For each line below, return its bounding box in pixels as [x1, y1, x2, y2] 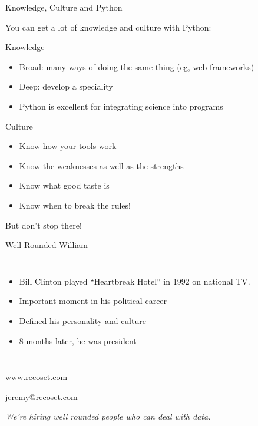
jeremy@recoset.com [5, 390, 78, 402]
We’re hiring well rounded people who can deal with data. [5, 410, 211, 422]
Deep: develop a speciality [19, 80, 113, 93]
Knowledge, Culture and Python [5, 1, 123, 13]
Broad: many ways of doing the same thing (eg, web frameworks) [19, 60, 254, 72]
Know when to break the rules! [19, 199, 131, 211]
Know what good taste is [19, 179, 110, 191]
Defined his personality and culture [19, 314, 146, 326]
